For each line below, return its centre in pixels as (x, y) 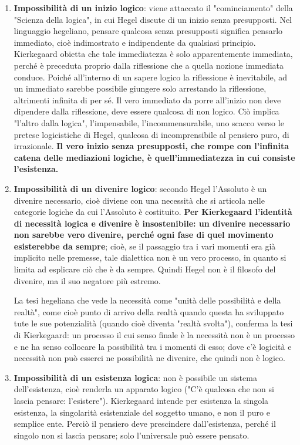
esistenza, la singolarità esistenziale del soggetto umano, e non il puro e (142, 412)
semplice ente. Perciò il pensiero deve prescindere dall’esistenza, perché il (145, 424)
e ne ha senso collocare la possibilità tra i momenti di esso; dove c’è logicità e (153, 346)
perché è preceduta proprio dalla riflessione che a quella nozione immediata (149, 65)
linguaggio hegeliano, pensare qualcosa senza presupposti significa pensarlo (148, 31)
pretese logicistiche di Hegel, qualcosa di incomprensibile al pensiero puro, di (151, 134)
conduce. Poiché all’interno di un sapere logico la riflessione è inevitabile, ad (151, 77)
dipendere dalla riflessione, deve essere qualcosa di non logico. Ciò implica (146, 111)
